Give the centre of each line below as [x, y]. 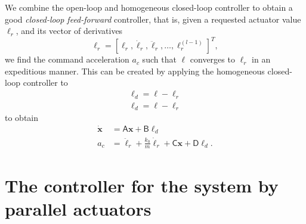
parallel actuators [78, 208]
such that [159, 59]
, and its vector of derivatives [69, 31]
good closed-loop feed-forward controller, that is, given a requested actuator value [153, 19]
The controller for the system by [142, 185]
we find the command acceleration [67, 59]
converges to [212, 59]
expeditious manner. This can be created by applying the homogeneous [135, 71]
